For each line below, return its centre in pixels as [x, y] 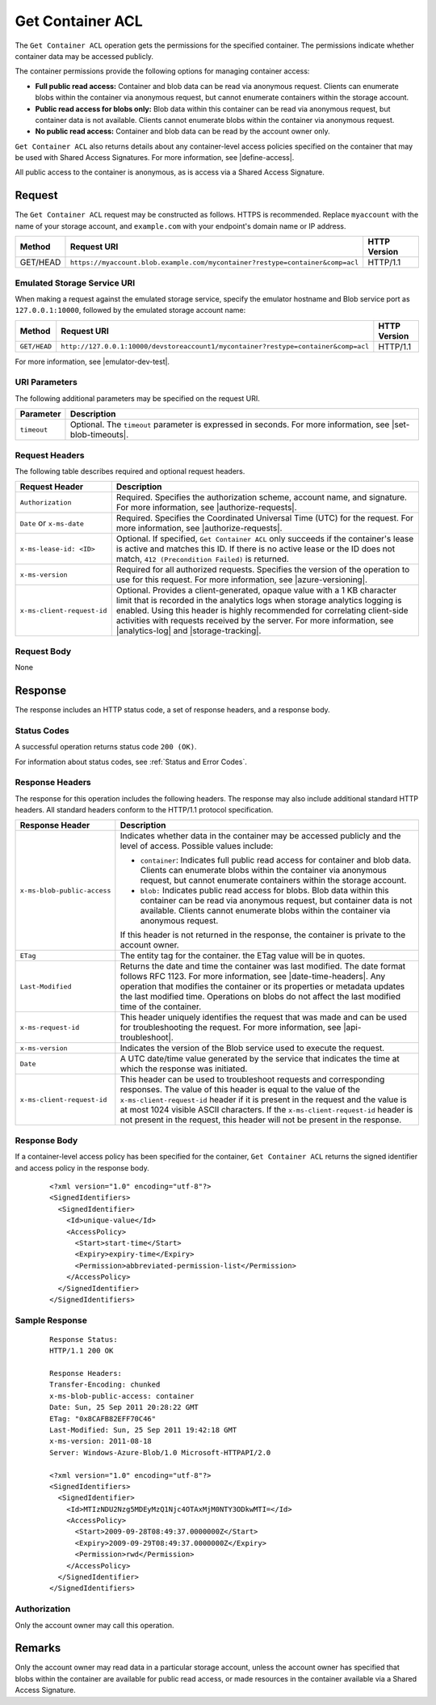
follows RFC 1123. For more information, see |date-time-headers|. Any [253, 977]
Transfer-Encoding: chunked [105, 1385]
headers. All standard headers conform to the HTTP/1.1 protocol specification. [144, 810]
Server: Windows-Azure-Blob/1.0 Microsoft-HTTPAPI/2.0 [160, 1452]
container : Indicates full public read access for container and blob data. [276, 860]
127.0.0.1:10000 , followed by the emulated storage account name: [130, 310]
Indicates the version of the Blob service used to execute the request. [252, 1049]
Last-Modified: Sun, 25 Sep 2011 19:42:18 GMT [143, 1430]
